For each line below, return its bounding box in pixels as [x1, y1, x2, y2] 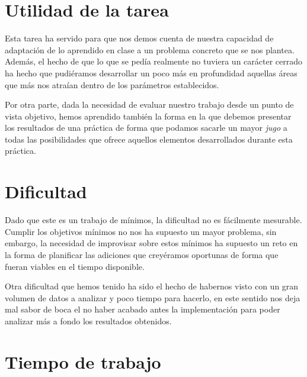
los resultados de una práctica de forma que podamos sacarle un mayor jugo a [5, 121, 287, 134]
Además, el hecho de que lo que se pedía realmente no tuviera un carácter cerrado [5, 55, 302, 67]
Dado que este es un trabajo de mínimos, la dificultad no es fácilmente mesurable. [5, 214, 302, 226]
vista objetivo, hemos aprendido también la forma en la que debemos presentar [5, 109, 292, 122]
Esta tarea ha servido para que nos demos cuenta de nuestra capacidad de [5, 32, 274, 44]
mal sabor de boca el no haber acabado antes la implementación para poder [5, 303, 280, 315]
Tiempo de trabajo [5, 349, 161, 373]
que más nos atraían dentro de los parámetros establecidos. [5, 78, 219, 91]
